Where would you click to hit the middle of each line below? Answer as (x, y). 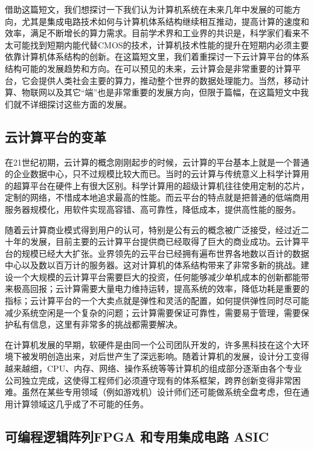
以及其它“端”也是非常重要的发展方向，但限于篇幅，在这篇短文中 (174, 92)
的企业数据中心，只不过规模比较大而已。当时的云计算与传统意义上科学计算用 (157, 174)
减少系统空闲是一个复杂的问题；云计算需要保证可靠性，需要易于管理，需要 (153, 312)
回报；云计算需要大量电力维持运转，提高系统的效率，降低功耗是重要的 (169, 289)
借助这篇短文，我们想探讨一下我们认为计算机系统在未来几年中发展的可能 (149, 9)
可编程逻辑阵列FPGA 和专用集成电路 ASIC (137, 436)
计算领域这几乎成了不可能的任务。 (81, 403)
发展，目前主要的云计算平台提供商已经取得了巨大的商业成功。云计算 (165, 241)
